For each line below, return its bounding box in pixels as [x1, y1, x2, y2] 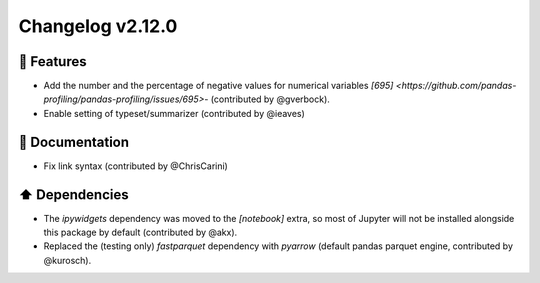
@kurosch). [43, 254, 92, 266]
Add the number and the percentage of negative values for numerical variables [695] [43, 80, 394, 92]
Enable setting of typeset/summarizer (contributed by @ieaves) [43, 107, 305, 119]
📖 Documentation [18, 133, 130, 150]
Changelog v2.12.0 [18, 15, 178, 37]
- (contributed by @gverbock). [203, 93, 330, 105]
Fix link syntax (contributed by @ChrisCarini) [43, 160, 229, 172]
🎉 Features [18, 53, 87, 70]
